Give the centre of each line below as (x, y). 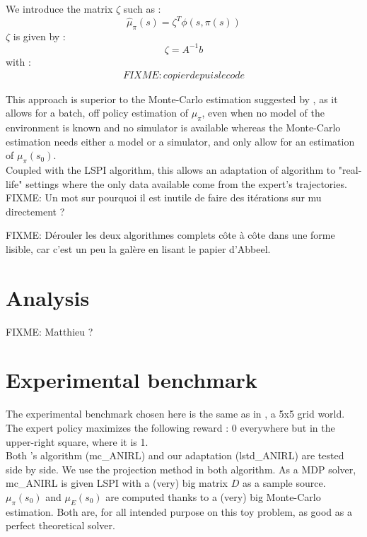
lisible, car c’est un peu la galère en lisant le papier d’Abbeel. (138, 248)
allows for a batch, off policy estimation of (97, 113)
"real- (350, 169)
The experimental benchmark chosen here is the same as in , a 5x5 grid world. (175, 414)
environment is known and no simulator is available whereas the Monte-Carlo (173, 127)
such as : (142, 8)
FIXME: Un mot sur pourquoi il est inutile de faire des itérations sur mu (164, 197)
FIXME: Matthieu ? (49, 331)
